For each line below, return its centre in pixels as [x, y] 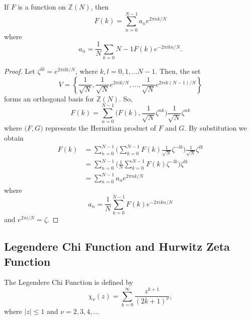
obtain [14, 138]
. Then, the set [178, 71]
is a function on [42, 7]
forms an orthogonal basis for [49, 98]
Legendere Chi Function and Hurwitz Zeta [117, 246]
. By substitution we [216, 128]
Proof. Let [20, 71]
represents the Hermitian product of [101, 128]
